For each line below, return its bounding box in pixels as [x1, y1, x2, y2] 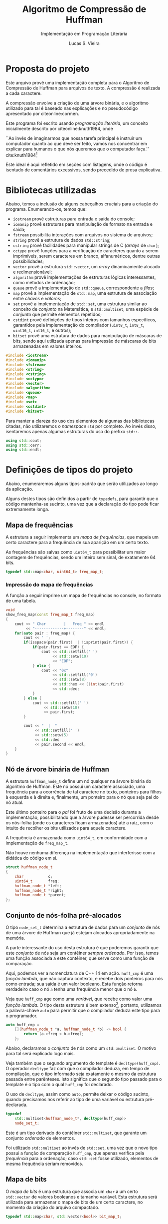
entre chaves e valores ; [12, 296, 62, 302]
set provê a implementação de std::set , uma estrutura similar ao [12, 301, 147, 307]
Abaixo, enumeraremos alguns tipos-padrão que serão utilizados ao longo [5, 481, 158, 487]
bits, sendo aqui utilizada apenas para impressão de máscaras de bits [12, 338, 157, 344]
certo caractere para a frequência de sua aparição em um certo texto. [5, 540, 149, 546]
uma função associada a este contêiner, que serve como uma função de [5, 955, 155, 961]
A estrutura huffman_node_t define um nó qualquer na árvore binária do [5, 778, 152, 784]
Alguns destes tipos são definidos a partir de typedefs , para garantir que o [5, 496, 159, 502]
